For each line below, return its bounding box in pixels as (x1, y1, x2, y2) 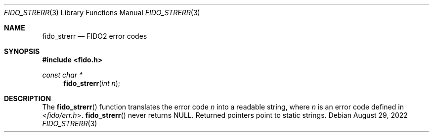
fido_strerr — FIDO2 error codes (42, 32, 147, 40)
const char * (42, 71, 83, 79)
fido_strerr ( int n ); (63, 79, 121, 87)
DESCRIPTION (4, 94, 51, 103)
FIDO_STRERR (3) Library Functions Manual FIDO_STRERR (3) (4, 8, 200, 17)
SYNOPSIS (4, 47, 40, 55)
